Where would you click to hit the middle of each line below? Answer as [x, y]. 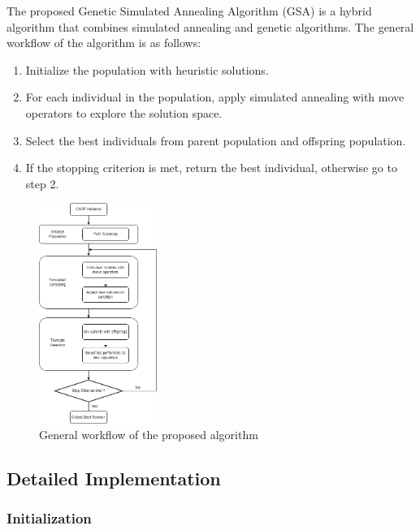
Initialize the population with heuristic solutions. [147, 69]
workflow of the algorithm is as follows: [104, 43]
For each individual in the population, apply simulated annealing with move [215, 97]
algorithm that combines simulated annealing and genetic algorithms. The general [210, 26]
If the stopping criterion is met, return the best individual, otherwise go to [211, 168]
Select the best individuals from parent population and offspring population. [216, 140]
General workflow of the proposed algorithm [149, 435]
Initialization [49, 518]
